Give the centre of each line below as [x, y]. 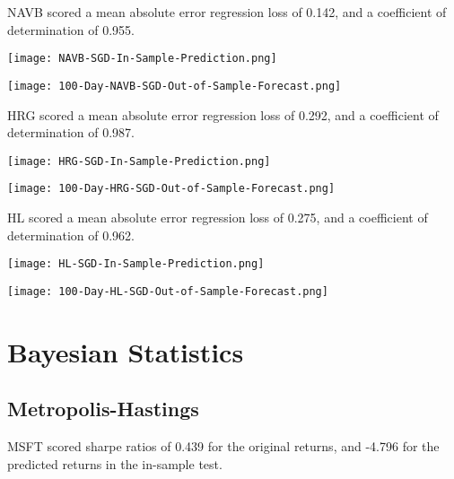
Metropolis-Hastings [103, 409]
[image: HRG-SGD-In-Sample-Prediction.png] [139, 161]
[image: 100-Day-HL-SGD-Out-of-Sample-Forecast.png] [168, 291]
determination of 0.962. [71, 235]
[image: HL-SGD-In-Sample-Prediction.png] [136, 264]
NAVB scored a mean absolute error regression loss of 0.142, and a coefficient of [227, 12]
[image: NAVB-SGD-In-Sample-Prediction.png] [142, 59]
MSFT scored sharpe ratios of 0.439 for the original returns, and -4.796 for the [223, 446]
